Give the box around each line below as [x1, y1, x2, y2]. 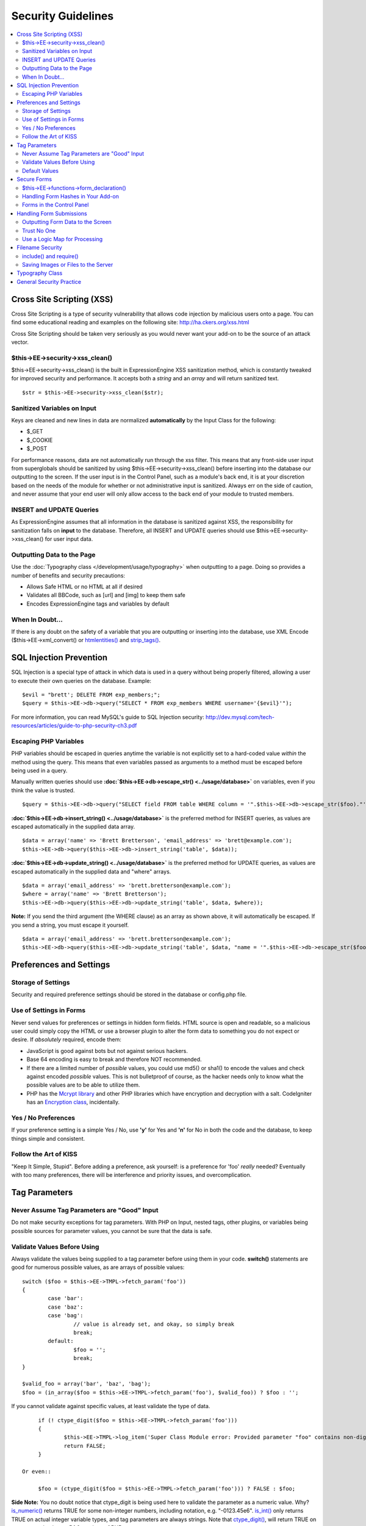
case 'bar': [48, 1295, 84, 1302]
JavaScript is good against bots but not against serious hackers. [26, 1047, 188, 1054]
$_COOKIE [26, 436, 53, 444]
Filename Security [16, 244, 62, 251]
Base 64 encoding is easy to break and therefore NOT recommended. [26, 1056, 202, 1063]
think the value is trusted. [11, 786, 75, 794]
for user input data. [45, 535, 93, 543]
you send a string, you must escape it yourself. [11, 921, 129, 928]
